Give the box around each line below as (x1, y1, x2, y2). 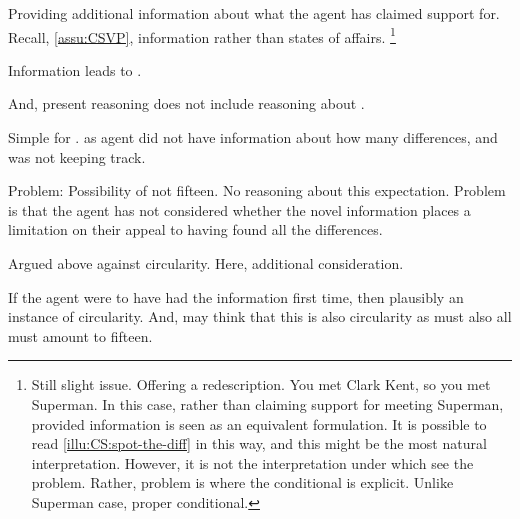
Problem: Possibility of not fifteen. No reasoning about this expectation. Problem (8, 180, 506, 201)
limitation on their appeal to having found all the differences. (8, 219, 383, 240)
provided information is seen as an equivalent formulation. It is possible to (31, 413, 487, 434)
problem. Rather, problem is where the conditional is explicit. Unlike (31, 472, 454, 493)
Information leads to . (8, 59, 142, 80)
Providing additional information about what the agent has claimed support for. (8, 3, 500, 23)
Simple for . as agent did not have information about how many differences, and (8, 127, 498, 148)
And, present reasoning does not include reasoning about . (8, 93, 365, 114)
